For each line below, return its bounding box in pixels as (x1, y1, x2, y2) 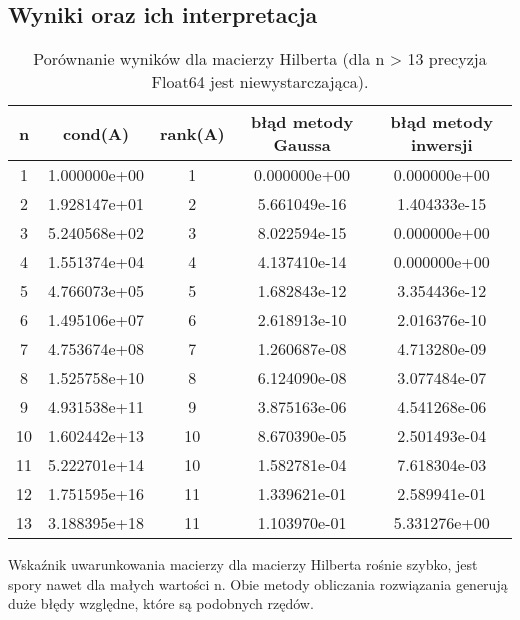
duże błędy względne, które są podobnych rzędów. (8, 593, 314, 614)
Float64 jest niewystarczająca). (151, 70, 369, 94)
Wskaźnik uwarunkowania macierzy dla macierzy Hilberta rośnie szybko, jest (8, 554, 478, 575)
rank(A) (160, 121, 225, 145)
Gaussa (273, 133, 331, 157)
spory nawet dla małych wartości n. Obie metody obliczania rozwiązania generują (8, 573, 508, 594)
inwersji (410, 133, 473, 157)
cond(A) (63, 121, 130, 145)
